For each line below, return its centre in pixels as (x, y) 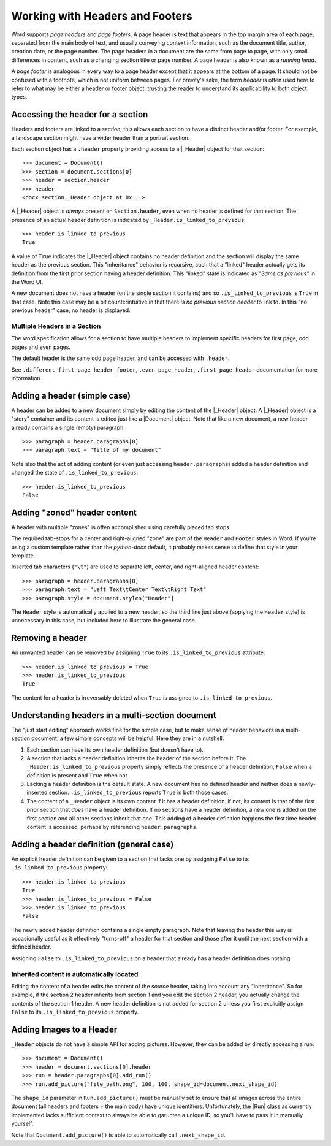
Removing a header (49, 638)
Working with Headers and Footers (102, 16)
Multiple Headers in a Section (56, 326)
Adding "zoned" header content (74, 512)
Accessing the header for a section (80, 114)
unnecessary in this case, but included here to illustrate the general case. (104, 621)
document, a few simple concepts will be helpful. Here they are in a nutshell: (128, 738)
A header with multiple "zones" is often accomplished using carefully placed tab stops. (121, 527)
